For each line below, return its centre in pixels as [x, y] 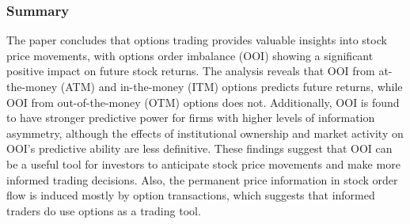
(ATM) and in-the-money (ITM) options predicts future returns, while [232, 86]
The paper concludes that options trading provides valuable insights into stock [197, 40]
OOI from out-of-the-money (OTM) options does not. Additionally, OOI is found [203, 102]
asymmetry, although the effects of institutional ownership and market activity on [205, 133]
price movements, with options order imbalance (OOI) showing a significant [190, 55]
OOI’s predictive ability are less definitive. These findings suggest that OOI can [199, 148]
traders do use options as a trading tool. [104, 210]
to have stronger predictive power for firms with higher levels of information [191, 118]
